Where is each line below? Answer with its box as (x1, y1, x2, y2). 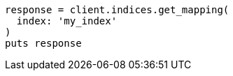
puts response (5, 38, 82, 49)
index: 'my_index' (16, 15, 118, 26)
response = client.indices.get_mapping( (5, 4, 230, 15)
